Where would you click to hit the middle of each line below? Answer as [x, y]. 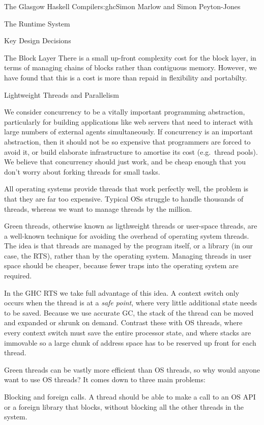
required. [18, 276]
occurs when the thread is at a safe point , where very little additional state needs [131, 303]
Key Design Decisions [38, 40]
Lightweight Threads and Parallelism [62, 94]
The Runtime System [37, 23]
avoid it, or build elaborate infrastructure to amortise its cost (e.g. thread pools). [131, 151]
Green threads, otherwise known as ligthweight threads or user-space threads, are [131, 226]
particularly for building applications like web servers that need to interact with [128, 121]
